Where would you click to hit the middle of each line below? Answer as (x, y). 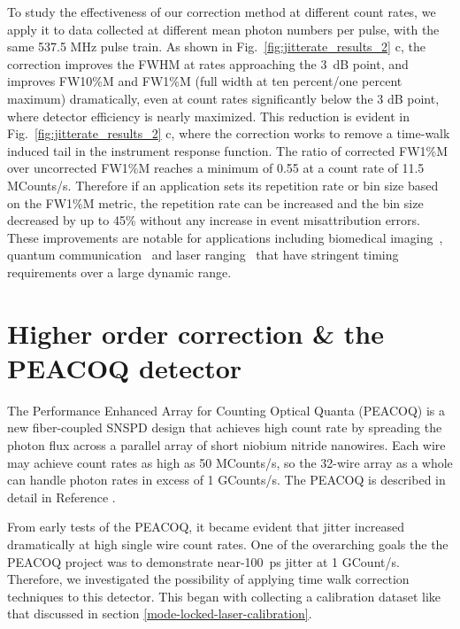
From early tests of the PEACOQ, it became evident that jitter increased (206, 527)
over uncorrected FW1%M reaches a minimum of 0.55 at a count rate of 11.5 (216, 168)
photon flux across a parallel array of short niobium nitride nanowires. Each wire (226, 445)
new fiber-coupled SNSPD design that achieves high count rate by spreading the (225, 427)
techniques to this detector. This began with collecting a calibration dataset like (224, 596)
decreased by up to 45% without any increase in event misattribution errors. (214, 220)
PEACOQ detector (125, 367)
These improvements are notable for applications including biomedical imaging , (225, 237)
